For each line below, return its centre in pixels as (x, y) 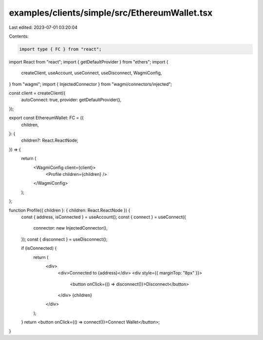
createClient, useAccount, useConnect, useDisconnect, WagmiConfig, (92, 73)
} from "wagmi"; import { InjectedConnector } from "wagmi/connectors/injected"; (91, 84)
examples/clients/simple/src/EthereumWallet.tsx (111, 13)
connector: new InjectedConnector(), (71, 228)
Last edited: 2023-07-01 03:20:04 (43, 27)
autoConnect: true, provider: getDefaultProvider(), (71, 100)
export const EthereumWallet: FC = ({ (46, 118)
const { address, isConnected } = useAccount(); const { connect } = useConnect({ (103, 217)
